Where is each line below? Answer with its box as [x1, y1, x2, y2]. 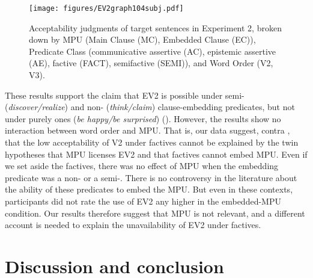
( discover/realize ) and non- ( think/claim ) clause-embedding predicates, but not [5, 100, 295, 113]
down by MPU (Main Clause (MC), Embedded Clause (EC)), [29, 33, 256, 46]
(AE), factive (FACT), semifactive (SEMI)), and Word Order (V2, [29, 57, 273, 69]
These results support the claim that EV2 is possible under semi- [5, 88, 245, 101]
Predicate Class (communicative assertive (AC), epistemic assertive [29, 45, 276, 57]
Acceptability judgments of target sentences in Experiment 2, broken [29, 21, 282, 34]
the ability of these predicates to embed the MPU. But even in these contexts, [5, 183, 293, 196]
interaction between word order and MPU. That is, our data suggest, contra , [5, 124, 290, 137]
